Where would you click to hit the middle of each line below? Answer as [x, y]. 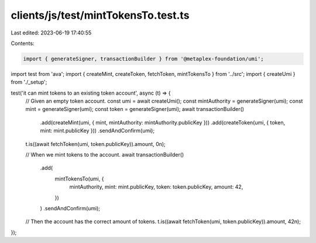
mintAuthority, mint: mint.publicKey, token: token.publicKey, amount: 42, [156, 187]
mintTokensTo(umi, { [79, 179]
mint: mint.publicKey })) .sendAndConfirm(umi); [97, 131]
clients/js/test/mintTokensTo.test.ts [100, 15]
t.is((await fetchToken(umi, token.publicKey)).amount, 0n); [96, 144]
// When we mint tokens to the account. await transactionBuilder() [105, 155]
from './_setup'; [29, 82]
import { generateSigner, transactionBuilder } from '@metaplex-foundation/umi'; [144, 59]
